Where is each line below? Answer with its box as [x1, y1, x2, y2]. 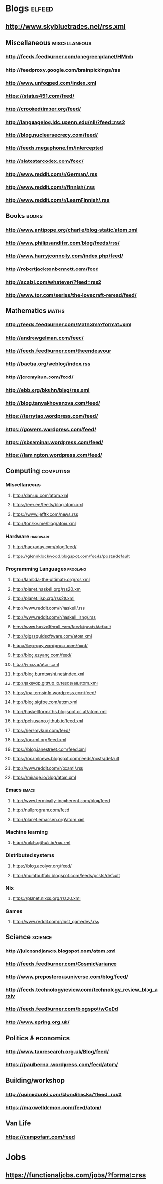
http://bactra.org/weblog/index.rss [5, 360, 91, 367]
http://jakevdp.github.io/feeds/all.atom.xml [12, 680, 98, 686]
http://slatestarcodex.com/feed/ [5, 158, 84, 164]
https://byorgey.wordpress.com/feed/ [12, 643, 88, 648]
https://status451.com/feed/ [5, 92, 75, 99]
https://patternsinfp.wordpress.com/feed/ [12, 689, 96, 696]
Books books [5, 212, 43, 220]
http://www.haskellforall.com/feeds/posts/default [12, 624, 111, 629]
